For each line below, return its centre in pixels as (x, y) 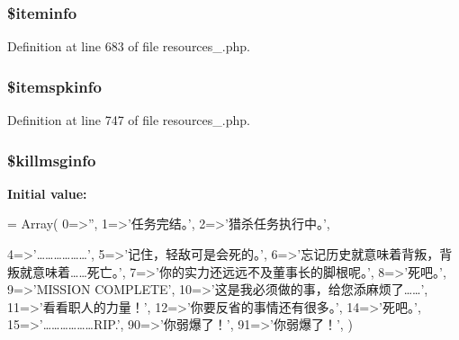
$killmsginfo (52, 160)
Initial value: (47, 193)
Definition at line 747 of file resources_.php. (129, 120)
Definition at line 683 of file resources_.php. (129, 46)
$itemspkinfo (54, 86)
